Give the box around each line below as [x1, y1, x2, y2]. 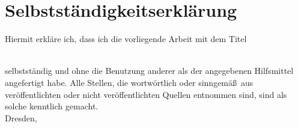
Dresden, [5, 111, 37, 124]
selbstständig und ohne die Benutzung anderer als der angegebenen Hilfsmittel [5, 64, 294, 77]
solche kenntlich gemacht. [5, 100, 99, 112]
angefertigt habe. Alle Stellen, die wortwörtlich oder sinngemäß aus [5, 76, 254, 88]
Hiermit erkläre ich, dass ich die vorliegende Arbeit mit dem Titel [5, 32, 247, 45]
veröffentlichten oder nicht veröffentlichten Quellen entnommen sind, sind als [5, 88, 287, 100]
